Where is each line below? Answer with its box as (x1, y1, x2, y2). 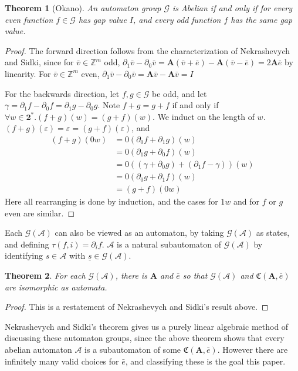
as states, (256, 226, 290, 239)
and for (233, 195, 260, 208)
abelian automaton (5, 343, 72, 356)
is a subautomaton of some (84, 343, 181, 356)
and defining (5, 238, 49, 250)
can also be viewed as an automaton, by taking (55, 226, 224, 239)
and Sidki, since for (5, 56, 74, 68)
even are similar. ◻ (5, 206, 75, 219)
